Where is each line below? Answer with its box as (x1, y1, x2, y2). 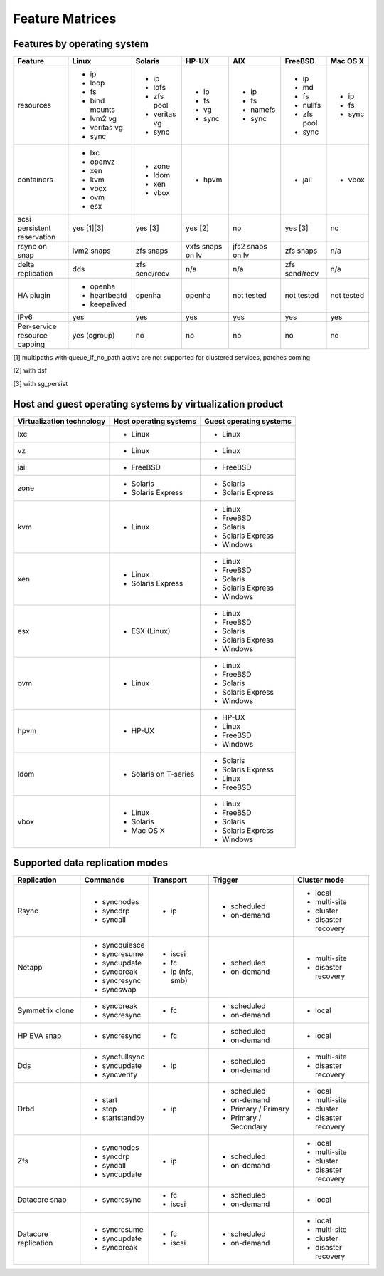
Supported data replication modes (13, 857, 169, 869)
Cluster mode (297, 875, 345, 885)
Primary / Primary (230, 1104, 289, 1114)
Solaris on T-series (131, 769, 195, 779)
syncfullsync (102, 1052, 145, 1062)
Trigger (212, 875, 238, 885)
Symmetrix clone (17, 1005, 75, 1015)
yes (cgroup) (72, 331, 115, 341)
